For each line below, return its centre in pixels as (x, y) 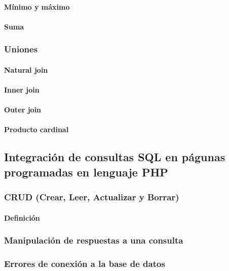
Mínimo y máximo (37, 6)
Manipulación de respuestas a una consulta (94, 240)
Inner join (22, 89)
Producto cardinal (36, 129)
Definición (22, 217)
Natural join (26, 69)
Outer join (23, 110)
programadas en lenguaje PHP (86, 172)
